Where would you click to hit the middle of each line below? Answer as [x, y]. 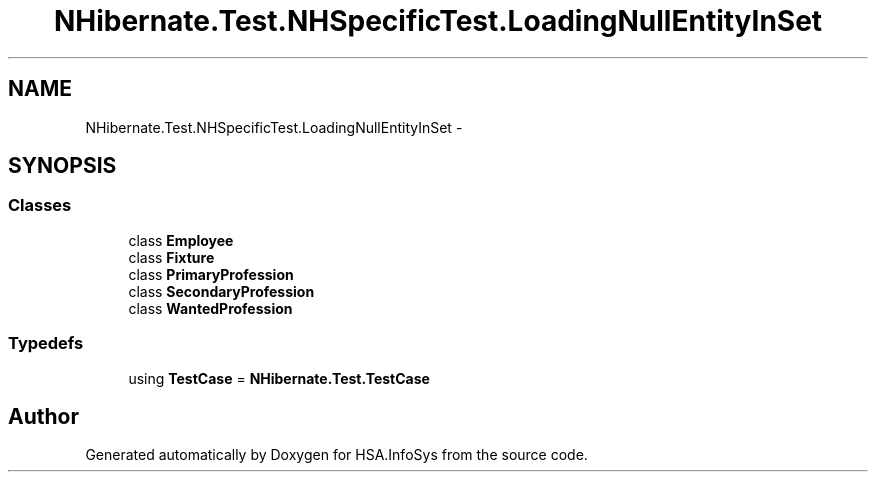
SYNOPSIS [62, 166]
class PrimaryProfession [211, 274]
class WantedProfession [210, 308]
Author [43, 416]
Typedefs [46, 343]
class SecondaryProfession [221, 291]
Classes [40, 205]
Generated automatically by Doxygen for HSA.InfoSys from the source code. [336, 455]
